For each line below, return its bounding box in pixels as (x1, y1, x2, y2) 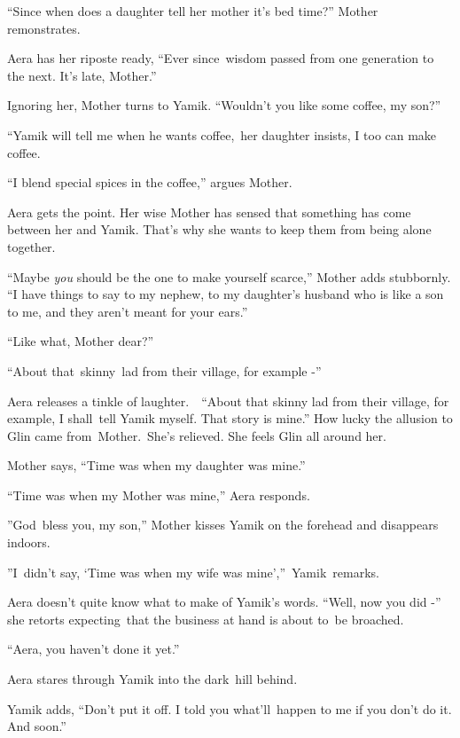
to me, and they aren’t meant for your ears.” (7, 302, 248, 320)
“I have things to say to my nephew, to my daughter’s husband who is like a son (7, 285, 444, 303)
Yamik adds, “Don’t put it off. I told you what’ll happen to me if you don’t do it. (7, 699, 452, 718)
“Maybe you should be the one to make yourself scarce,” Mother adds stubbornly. (7, 267, 451, 286)
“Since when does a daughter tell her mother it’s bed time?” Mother (7, 2, 378, 20)
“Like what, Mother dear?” (7, 332, 154, 350)
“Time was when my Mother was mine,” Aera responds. (7, 485, 310, 504)
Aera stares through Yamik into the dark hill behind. (7, 670, 298, 688)
